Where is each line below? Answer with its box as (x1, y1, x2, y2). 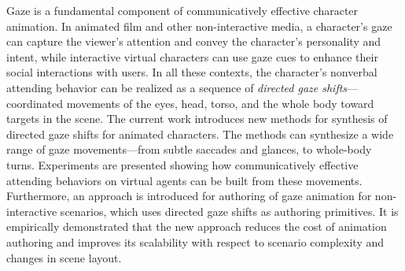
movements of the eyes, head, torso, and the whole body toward (66, 95, 374, 111)
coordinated (6, 95, 64, 111)
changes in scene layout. (6, 249, 122, 265)
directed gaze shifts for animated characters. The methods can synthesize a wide (6, 125, 394, 142)
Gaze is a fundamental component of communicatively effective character (6, 2, 359, 18)
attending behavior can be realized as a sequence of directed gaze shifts (6, 79, 348, 95)
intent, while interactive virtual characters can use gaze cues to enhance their (6, 48, 378, 65)
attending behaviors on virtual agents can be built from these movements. (6, 172, 363, 188)
